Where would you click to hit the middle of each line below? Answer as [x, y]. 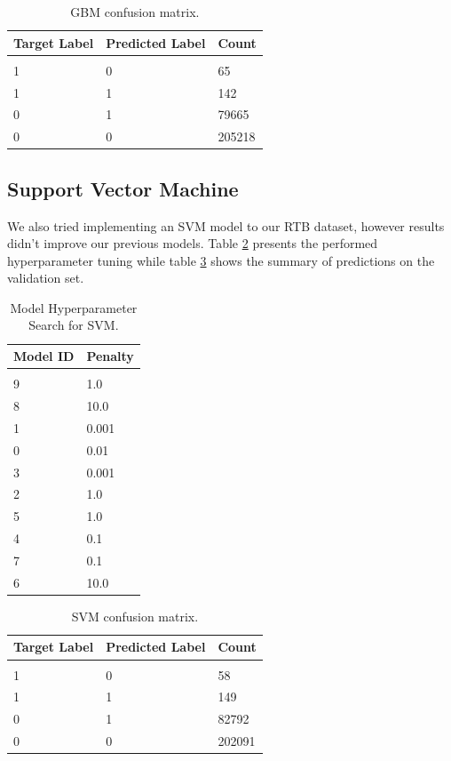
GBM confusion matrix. [135, 12]
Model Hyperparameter [74, 307]
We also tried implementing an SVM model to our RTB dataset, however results [226, 225]
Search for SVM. [74, 325]
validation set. [46, 278]
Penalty [110, 356]
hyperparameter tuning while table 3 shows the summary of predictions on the [221, 260]
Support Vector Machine [123, 188]
